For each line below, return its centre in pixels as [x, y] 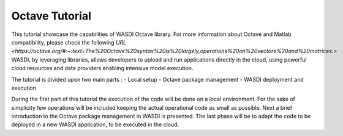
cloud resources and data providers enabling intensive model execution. [102, 68]
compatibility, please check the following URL [69, 42]
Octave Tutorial [51, 16]
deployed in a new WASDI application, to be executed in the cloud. [95, 124]
